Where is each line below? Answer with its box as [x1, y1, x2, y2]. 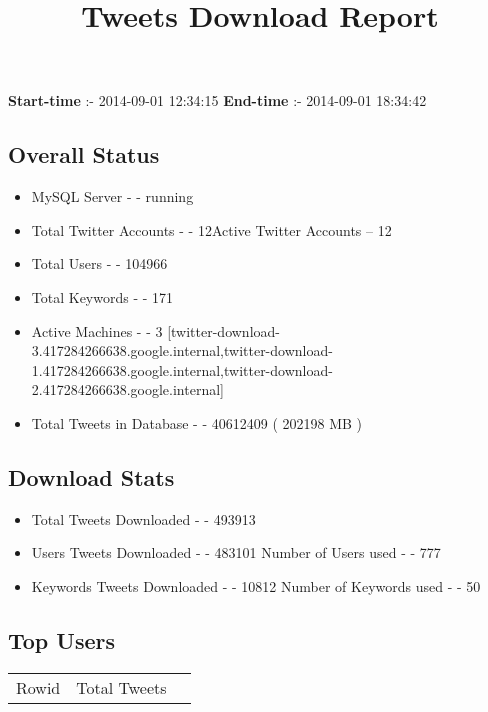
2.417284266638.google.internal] [31, 379, 224, 400]
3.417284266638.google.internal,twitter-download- [31, 340, 333, 361]
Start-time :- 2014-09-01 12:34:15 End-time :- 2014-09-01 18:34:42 [8, 90, 427, 111]
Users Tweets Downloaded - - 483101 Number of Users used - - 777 [31, 542, 441, 563]
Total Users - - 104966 [31, 253, 168, 274]
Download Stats [8, 461, 175, 492]
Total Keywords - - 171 [31, 286, 174, 307]
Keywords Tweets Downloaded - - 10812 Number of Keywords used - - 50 [31, 575, 481, 596]
